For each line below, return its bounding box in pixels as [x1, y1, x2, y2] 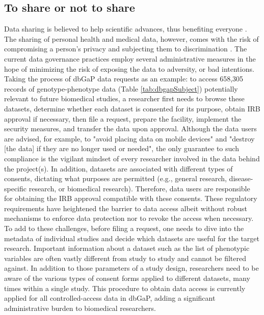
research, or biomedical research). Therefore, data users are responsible [29, 183, 250, 193]
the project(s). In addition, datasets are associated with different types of [4, 163, 233, 174]
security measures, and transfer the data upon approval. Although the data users [4, 123, 257, 134]
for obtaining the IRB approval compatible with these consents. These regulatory [4, 193, 257, 204]
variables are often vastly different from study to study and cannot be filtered [4, 252, 246, 263]
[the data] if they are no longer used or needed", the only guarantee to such [4, 143, 239, 154]
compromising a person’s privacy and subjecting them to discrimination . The [4, 43, 247, 54]
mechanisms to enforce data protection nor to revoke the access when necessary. [4, 213, 254, 223]
